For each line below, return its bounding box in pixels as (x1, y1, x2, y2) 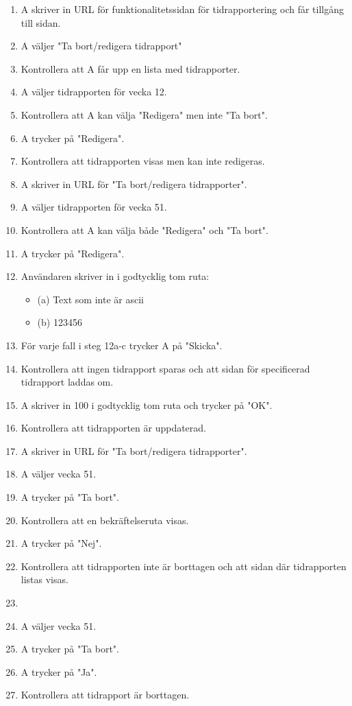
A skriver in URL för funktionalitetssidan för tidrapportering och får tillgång (21, 2, 344, 16)
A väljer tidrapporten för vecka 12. (21, 84, 167, 99)
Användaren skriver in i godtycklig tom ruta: (21, 269, 210, 283)
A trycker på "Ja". (21, 664, 97, 679)
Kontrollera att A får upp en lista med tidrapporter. (21, 61, 240, 75)
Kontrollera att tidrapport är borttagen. (21, 687, 190, 702)
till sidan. (21, 15, 61, 30)
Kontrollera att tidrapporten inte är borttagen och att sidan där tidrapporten (21, 558, 347, 573)
